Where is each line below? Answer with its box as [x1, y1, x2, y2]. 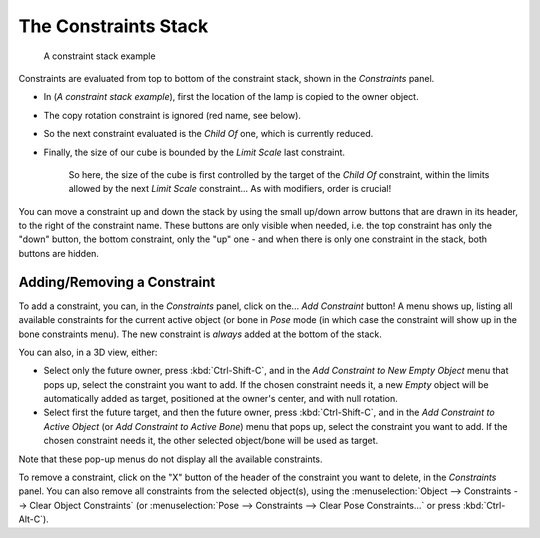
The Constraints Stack [18, 15, 209, 37]
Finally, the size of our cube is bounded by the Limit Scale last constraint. [43, 146, 345, 158]
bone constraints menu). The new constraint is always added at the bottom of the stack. [18, 328, 382, 340]
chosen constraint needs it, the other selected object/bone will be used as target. [43, 435, 379, 447]
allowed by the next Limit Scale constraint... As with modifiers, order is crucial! [68, 183, 392, 195]
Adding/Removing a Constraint [18, 273, 216, 290]
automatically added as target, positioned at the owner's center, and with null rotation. [43, 393, 399, 405]
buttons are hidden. [18, 247, 100, 259]
